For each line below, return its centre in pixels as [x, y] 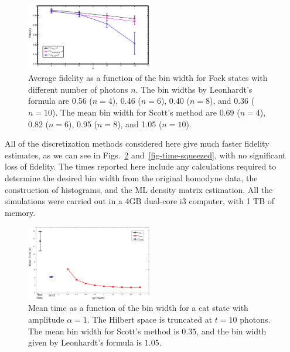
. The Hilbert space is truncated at [150, 319]
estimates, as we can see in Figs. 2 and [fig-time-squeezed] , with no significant [145, 155]
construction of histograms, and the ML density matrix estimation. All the [139, 189]
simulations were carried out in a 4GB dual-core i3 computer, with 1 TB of [140, 201]
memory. [20, 212]
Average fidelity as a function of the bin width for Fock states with [148, 78]
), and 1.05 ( [140, 123]
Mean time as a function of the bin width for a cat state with [138, 308]
